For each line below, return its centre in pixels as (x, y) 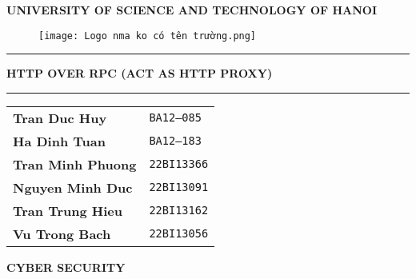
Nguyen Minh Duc (73, 187)
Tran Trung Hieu (68, 210)
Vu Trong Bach (62, 233)
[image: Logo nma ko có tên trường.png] (148, 36)
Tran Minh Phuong (75, 164)
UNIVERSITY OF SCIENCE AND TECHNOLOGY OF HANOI (192, 10)
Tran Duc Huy (60, 118)
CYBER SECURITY (66, 267)
